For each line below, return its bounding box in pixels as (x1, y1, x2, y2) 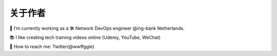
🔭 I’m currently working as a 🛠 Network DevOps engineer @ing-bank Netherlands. (9, 25, 185, 31)
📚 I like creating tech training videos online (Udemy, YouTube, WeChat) (9, 34, 161, 40)
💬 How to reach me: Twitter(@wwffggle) (9, 43, 94, 50)
